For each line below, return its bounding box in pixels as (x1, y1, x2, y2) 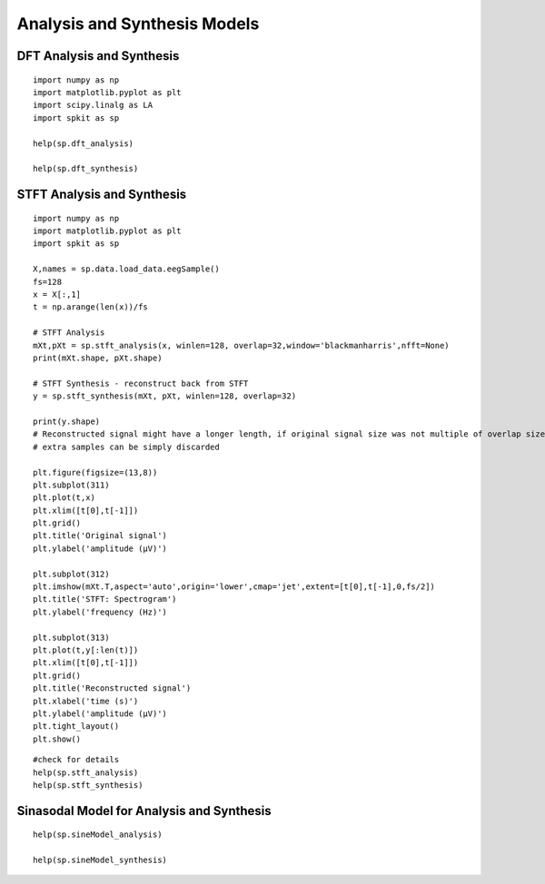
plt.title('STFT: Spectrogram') (33, 594, 177, 604)
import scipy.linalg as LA (33, 100, 154, 111)
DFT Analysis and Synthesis (16, 48, 180, 64)
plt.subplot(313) (33, 632, 110, 643)
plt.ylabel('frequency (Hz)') (33, 606, 168, 617)
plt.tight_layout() (33, 722, 120, 732)
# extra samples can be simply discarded (33, 441, 220, 452)
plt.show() (33, 733, 82, 744)
